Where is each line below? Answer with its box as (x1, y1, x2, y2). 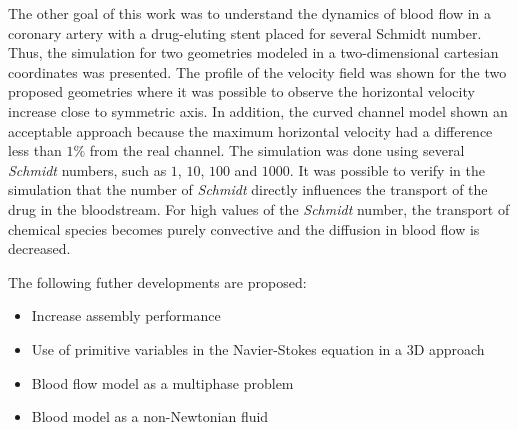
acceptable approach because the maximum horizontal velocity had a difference (8, 120, 493, 141)
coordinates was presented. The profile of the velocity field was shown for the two (8, 61, 507, 82)
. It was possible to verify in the (289, 159, 485, 180)
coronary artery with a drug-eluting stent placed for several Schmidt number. (8, 22, 482, 43)
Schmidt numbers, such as (8, 159, 167, 180)
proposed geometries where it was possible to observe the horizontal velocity (8, 81, 475, 102)
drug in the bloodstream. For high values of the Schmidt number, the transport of (8, 198, 510, 219)
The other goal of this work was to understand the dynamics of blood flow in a (8, 3, 492, 23)
